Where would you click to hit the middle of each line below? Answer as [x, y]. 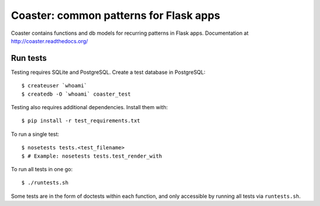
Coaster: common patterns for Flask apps [116, 15]
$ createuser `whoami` [55, 86]
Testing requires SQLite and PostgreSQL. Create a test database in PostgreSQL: [108, 72]
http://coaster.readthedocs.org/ [49, 41]
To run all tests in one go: [42, 169]
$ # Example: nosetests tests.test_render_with [92, 156]
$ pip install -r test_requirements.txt [81, 121]
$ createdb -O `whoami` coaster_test [76, 94]
